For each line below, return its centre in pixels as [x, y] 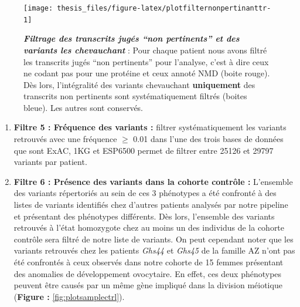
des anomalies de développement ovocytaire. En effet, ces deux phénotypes [148, 273]
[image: [38, 8]
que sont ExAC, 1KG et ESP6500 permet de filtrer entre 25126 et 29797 [144, 150]
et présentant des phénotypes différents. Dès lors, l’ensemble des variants [144, 216]
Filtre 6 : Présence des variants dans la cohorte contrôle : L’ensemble [153, 181]
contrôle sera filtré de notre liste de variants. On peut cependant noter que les [154, 239]
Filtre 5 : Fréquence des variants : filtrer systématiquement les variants [150, 127]
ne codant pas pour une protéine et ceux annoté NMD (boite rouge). [147, 73]
